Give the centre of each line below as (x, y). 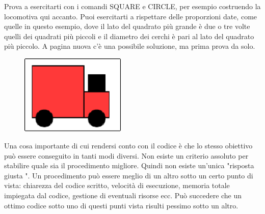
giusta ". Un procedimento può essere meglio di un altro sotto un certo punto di (129, 175)
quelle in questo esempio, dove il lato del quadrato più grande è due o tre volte (127, 26)
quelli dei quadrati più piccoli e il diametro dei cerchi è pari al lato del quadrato (129, 36)
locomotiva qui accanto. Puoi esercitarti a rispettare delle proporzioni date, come (131, 16)
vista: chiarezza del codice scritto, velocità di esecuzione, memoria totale (117, 185)
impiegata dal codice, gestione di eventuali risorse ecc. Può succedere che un (123, 195)
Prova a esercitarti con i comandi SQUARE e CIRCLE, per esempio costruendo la (132, 6)
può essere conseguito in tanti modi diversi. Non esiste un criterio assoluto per (126, 155)
